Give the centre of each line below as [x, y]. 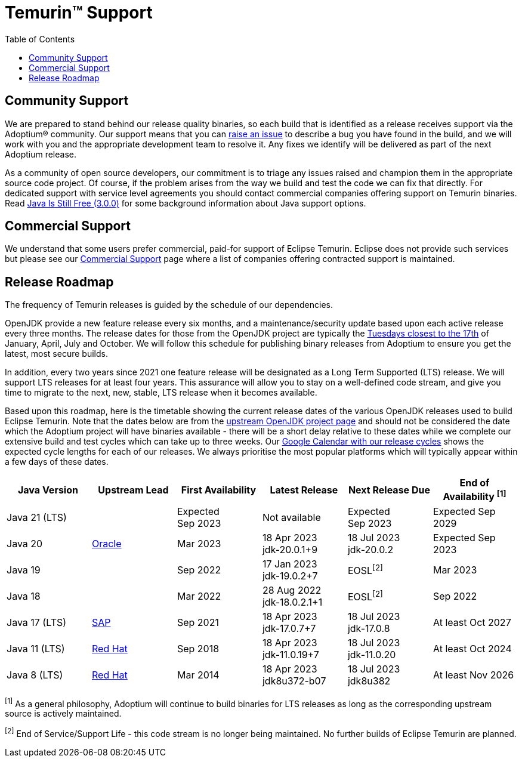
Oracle [106, 543]
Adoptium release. [41, 154]
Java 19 [24, 570]
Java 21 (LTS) [37, 517]
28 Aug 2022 [292, 590]
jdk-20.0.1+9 [290, 549]
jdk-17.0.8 [369, 628]
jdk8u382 [369, 681]
